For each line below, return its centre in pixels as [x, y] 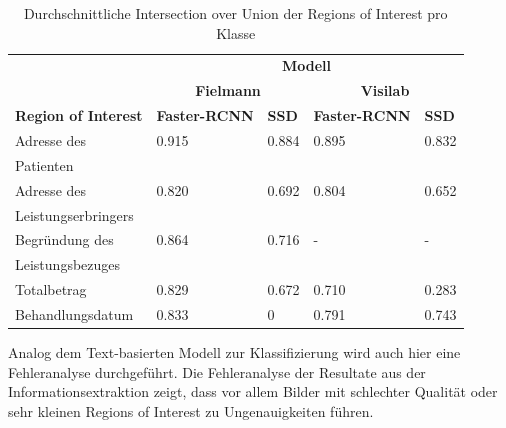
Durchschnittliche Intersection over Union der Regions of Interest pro [235, 13]
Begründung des [64, 239]
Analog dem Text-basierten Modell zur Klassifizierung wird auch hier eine [234, 351]
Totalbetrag [51, 289]
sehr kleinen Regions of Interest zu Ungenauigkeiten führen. [191, 410]
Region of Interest [79, 115]
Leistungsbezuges [68, 264]
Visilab [385, 90]
